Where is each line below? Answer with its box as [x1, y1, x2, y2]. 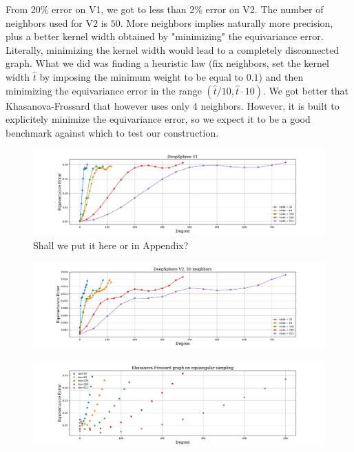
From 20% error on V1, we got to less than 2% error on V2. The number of [6, 2, 324, 16]
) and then [258, 69, 304, 83]
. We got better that [262, 83, 349, 97]
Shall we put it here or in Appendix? [33, 237, 189, 252]
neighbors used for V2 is [6, 15, 108, 30]
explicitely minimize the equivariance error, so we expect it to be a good [6, 112, 311, 126]
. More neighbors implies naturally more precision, [120, 15, 333, 30]
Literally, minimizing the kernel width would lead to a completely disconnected [6, 42, 340, 57]
